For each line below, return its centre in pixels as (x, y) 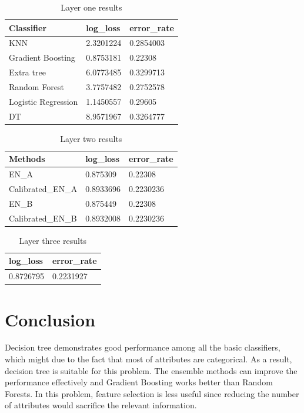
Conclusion (50, 319)
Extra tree (27, 72)
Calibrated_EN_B (43, 218)
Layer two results (91, 138)
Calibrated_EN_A (43, 189)
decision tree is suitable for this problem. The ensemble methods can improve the (151, 370)
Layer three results (53, 240)
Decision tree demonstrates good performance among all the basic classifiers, (143, 347)
